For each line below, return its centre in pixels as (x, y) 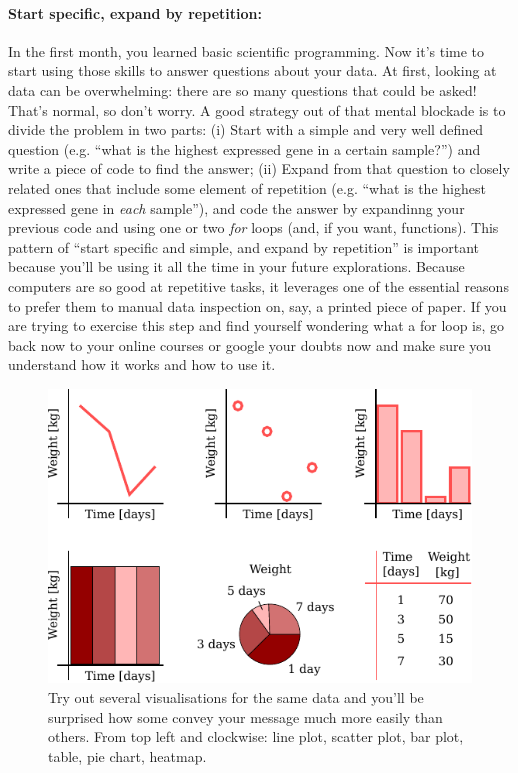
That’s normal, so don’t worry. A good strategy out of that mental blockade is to (257, 109)
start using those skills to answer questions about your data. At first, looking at (252, 70)
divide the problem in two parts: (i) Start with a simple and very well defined (246, 129)
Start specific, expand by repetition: (135, 12)
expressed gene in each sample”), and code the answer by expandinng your (236, 207)
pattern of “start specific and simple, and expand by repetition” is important (244, 246)
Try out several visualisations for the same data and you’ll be (236, 697)
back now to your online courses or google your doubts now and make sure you (250, 344)
